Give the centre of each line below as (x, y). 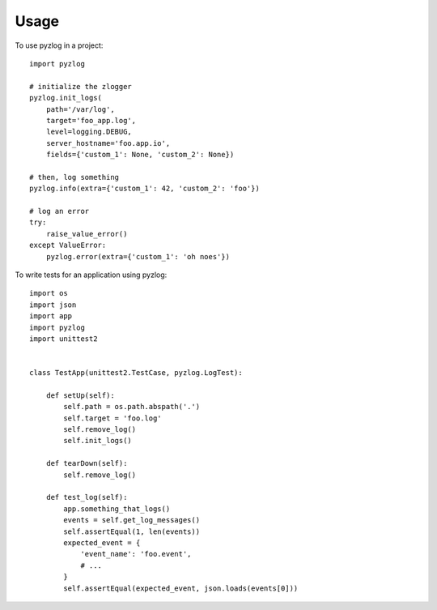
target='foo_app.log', (91, 120)
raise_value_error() (87, 234)
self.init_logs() (98, 441)
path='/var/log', (80, 109)
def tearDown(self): (87, 463)
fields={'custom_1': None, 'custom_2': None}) (140, 155)
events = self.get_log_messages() (132, 520)
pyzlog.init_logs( (66, 98)
